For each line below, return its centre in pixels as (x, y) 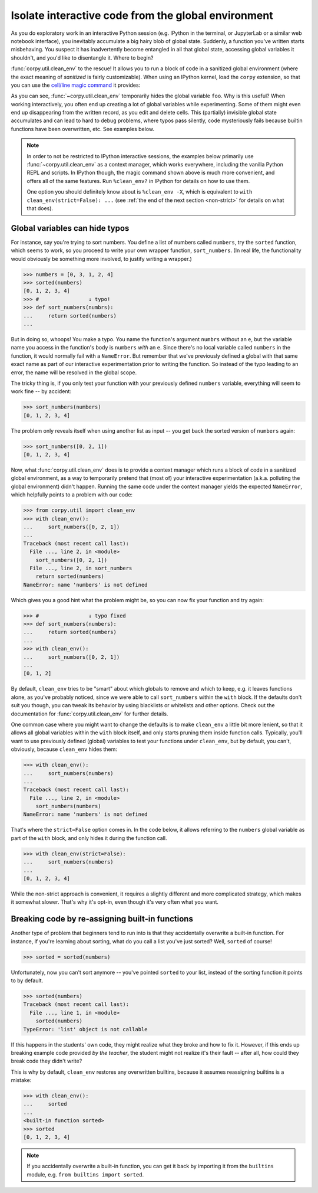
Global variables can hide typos (70, 228)
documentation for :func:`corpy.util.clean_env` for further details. (90, 714)
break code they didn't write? (47, 1061)
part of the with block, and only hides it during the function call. (89, 838)
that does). (40, 208)
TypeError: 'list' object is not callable (85, 1029)
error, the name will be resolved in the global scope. (74, 372)
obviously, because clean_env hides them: (64, 749)
